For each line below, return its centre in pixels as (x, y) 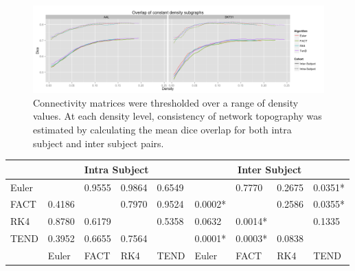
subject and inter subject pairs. (99, 143)
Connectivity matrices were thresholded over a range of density (166, 102)
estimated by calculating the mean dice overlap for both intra (162, 129)
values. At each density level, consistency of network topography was (177, 116)
